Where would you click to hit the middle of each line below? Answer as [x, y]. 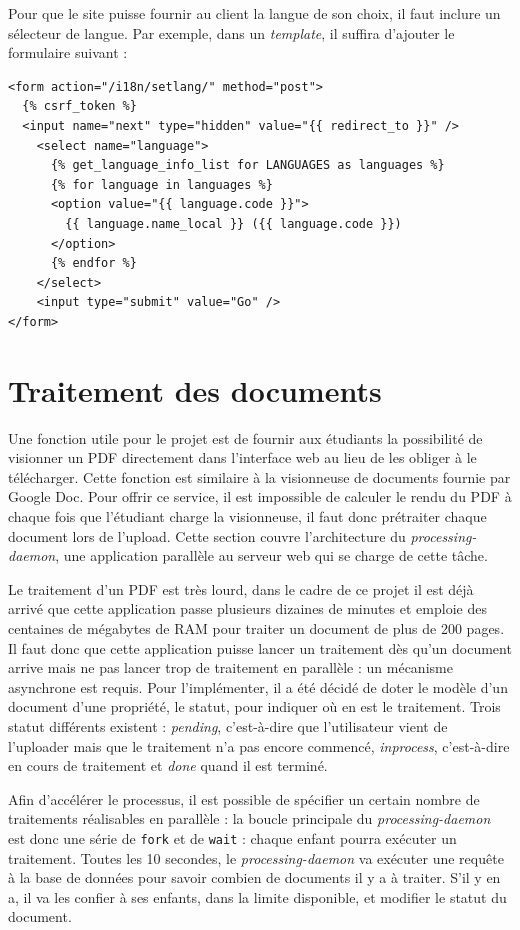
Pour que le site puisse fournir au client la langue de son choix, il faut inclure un [254, 13]
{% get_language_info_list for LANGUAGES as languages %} [247, 165]
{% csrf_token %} [79, 106]
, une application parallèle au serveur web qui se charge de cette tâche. [271, 555]
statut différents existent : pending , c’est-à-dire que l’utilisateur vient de [228, 725]
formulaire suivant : [68, 52]
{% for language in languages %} [161, 184]
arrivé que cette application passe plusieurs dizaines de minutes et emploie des [247, 608]
